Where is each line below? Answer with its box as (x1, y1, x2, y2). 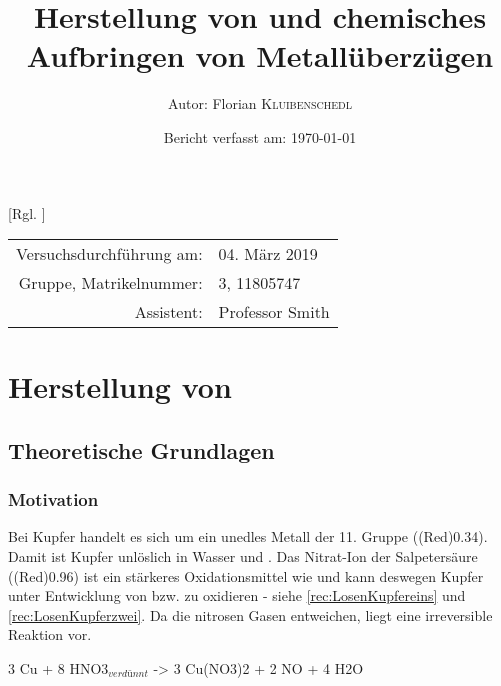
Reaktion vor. (8, 624, 92, 645)
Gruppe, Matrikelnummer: (18, 271, 203, 295)
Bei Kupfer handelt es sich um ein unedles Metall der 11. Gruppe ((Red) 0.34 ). (8, 526, 488, 547)
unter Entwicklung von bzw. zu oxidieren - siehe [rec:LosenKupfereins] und (8, 585, 466, 606)
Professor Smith (218, 300, 330, 324)
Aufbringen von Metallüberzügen (26, 35, 494, 76)
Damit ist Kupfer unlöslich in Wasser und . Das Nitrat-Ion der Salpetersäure (8, 546, 478, 567)
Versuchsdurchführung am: (16, 242, 203, 266)
